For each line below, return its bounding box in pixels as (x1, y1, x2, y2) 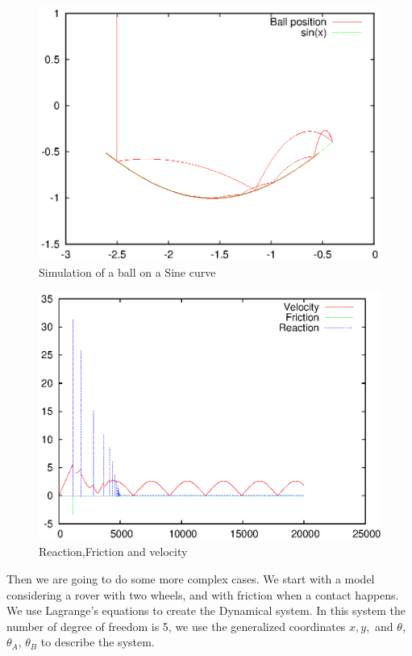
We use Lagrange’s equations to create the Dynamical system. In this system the (6, 602, 406, 619)
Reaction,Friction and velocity (39, 543, 188, 560)
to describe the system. (40, 633, 155, 650)
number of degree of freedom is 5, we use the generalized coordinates (6, 617, 346, 634)
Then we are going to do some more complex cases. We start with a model (6, 570, 375, 587)
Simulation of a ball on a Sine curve (39, 264, 216, 281)
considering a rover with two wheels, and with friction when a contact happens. (6, 586, 399, 603)
